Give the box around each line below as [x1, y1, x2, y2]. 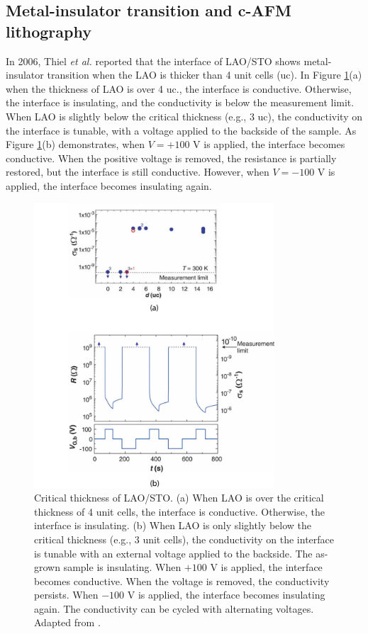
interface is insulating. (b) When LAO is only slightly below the [34, 518, 312, 533]
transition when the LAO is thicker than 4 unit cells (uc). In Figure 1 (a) [47, 67, 362, 82]
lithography [6, 20, 91, 42]
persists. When [34, 587, 99, 602]
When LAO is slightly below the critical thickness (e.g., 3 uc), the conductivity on [6, 108, 362, 123]
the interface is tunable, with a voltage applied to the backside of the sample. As [6, 123, 357, 137]
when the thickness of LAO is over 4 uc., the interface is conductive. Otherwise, [6, 81, 352, 96]
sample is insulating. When [63, 560, 182, 574]
